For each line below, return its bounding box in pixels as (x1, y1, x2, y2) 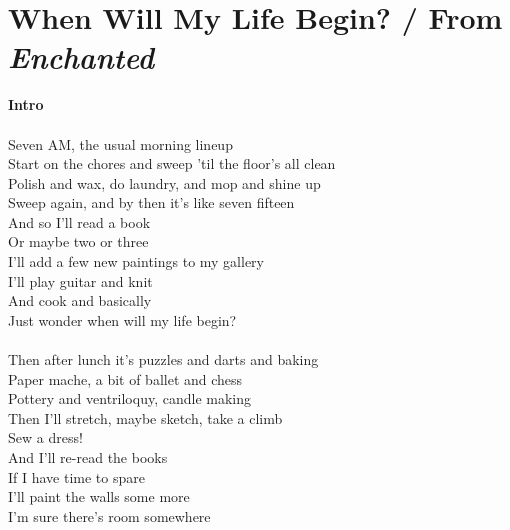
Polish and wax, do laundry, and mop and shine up (8, 172, 321, 193)
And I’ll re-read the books (8, 447, 168, 467)
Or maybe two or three (8, 231, 149, 252)
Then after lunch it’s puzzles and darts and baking (8, 349, 319, 370)
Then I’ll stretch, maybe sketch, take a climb (8, 407, 283, 428)
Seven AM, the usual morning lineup (8, 133, 233, 154)
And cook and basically (8, 290, 152, 311)
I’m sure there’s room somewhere (8, 505, 211, 526)
